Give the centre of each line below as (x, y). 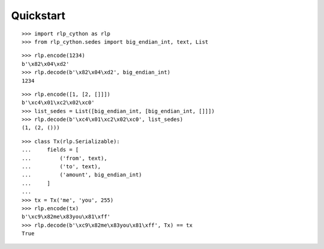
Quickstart (38, 16)
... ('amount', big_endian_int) (82, 175)
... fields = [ (50, 150)
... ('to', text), (61, 167)
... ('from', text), (64, 158)
